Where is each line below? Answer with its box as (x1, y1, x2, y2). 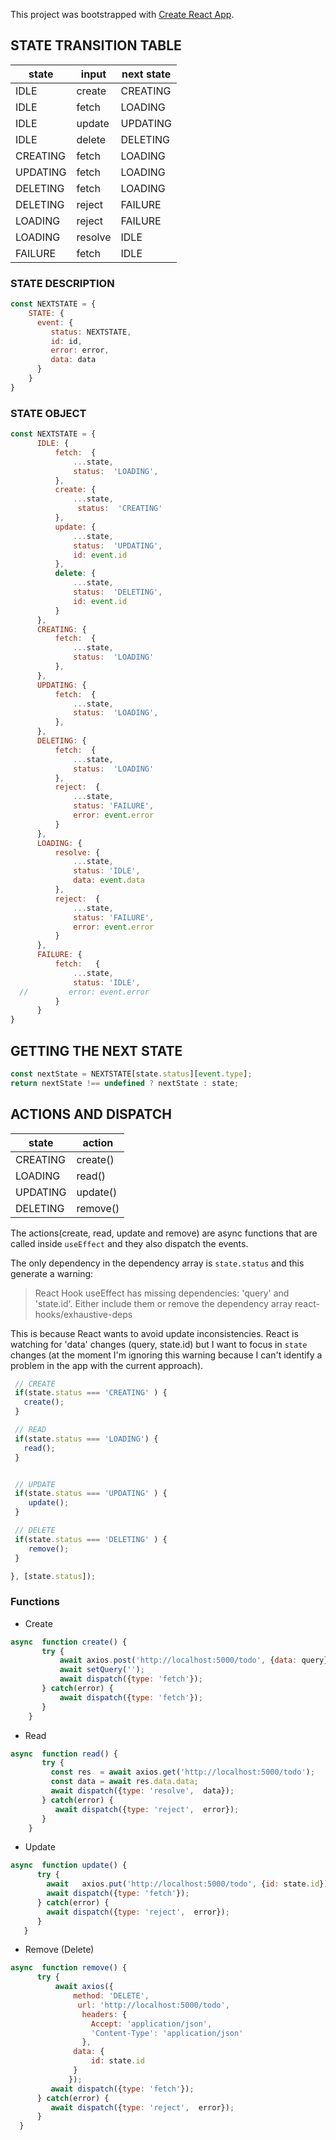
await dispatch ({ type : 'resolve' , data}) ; (50, 1786, 235, 1796)
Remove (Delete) (24, 1944, 95, 1956)
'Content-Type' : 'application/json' (90, 2028, 244, 2038)
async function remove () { (10, 1963, 128, 1973)
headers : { (81, 2009, 128, 2019)
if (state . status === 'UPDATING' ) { (14, 1489, 168, 1499)
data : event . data (73, 875, 145, 886)
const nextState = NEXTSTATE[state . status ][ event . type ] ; (10, 1069, 253, 1079)
